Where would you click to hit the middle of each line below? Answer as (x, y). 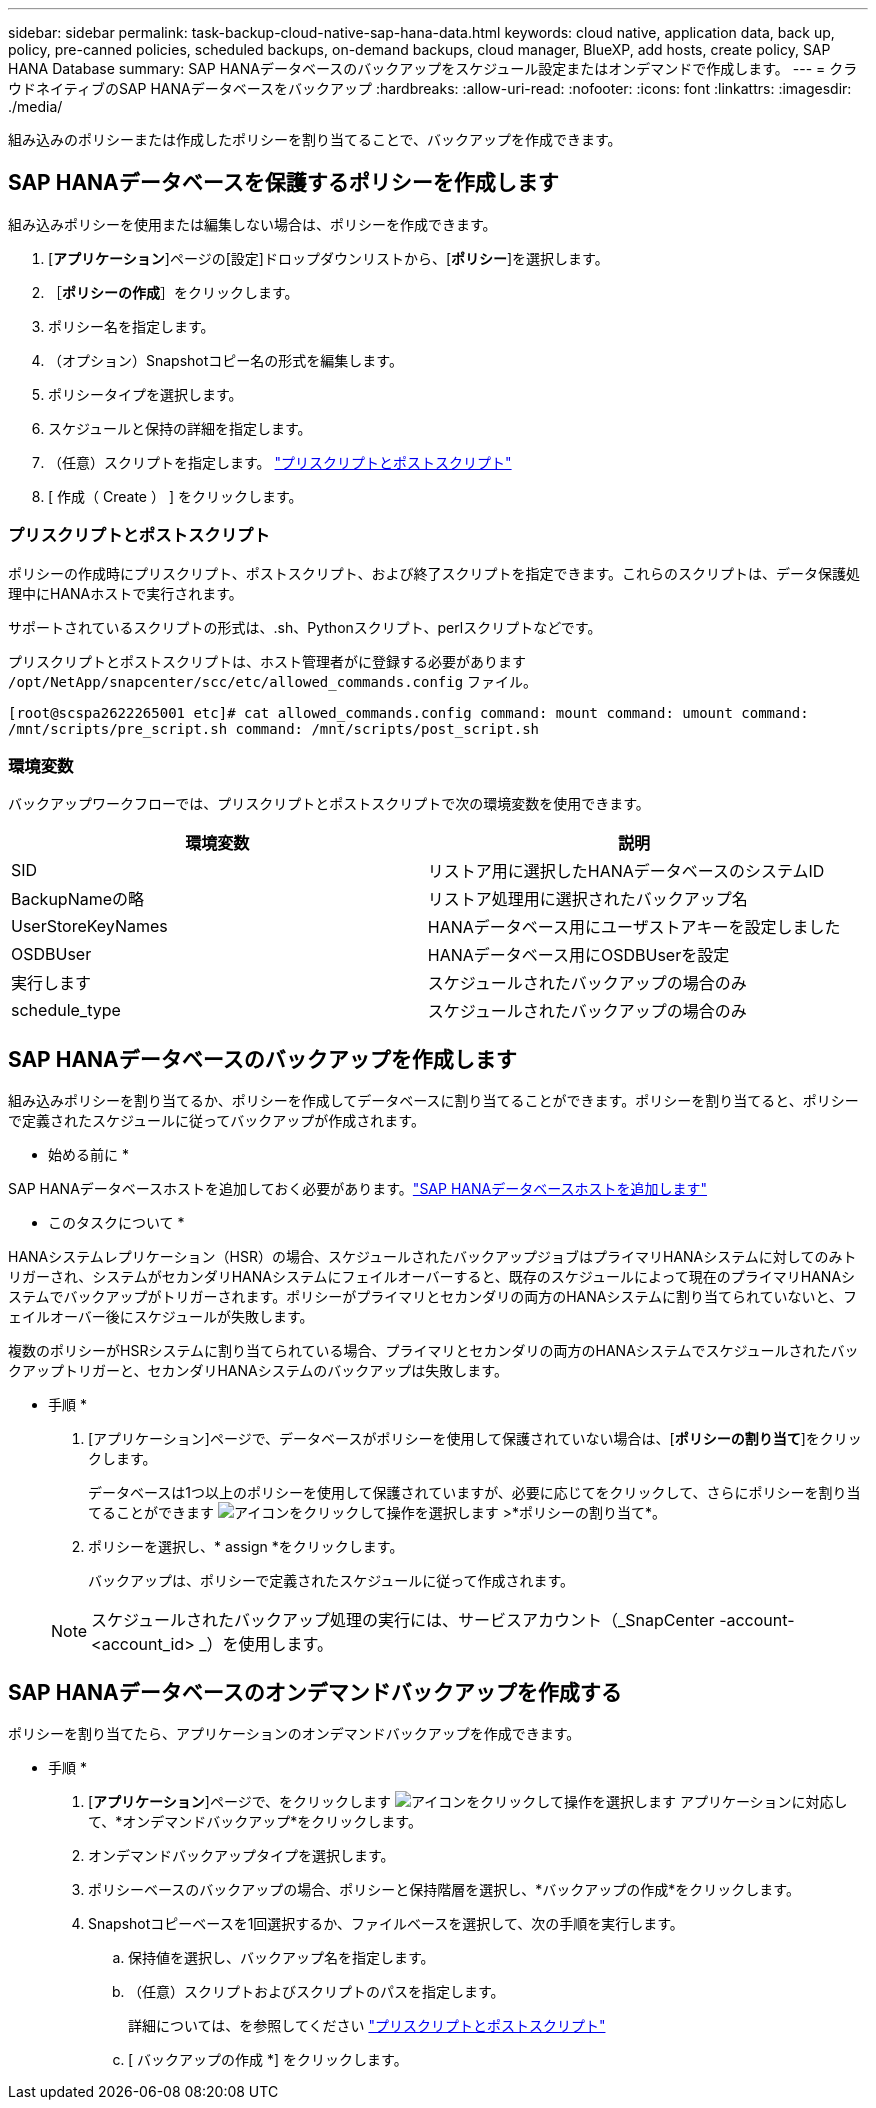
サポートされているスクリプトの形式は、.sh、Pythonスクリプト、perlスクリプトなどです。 (305, 627)
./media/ (35, 106)
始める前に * (88, 1155)
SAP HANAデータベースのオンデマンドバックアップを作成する (315, 1692)
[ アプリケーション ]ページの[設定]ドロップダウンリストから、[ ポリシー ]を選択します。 (328, 258)
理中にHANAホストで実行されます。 (125, 593)
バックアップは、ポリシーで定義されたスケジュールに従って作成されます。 (331, 1581)
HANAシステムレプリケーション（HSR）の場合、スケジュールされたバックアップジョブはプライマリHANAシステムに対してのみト (432, 1257)
